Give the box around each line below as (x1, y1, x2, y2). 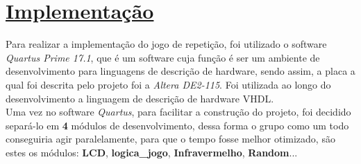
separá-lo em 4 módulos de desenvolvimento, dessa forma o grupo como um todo (6, 118, 349, 132)
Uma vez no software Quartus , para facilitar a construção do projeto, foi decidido (6, 104, 351, 119)
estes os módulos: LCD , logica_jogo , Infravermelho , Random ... (6, 145, 298, 159)
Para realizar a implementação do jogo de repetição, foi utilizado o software (6, 37, 327, 51)
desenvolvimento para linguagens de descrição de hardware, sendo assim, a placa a (6, 64, 355, 78)
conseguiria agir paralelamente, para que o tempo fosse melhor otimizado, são (6, 131, 335, 146)
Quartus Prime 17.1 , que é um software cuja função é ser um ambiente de (6, 50, 320, 64)
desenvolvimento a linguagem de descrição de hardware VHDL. (6, 91, 274, 105)
